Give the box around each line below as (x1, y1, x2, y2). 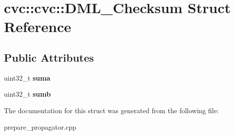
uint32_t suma (4, 72, 50, 83)
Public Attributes (4, 50, 94, 65)
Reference (4, 17, 71, 36)
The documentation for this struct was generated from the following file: (4, 105, 219, 115)
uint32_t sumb (4, 89, 51, 99)
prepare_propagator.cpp (4, 121, 77, 132)
